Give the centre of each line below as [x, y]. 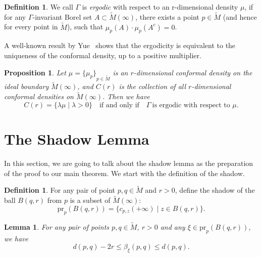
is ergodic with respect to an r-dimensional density [160, 7]
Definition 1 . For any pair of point [60, 190]
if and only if [119, 105]
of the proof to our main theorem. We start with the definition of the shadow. [124, 173]
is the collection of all [152, 86]
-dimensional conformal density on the [193, 72]
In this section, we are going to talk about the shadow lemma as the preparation [129, 163]
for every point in [31, 27]
